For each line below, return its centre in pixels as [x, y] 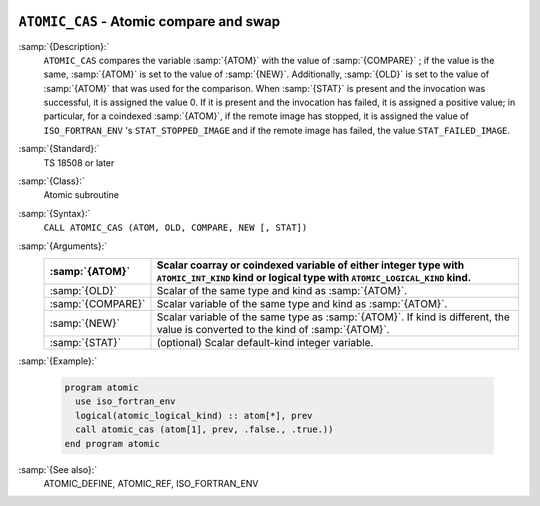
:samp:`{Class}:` [51, 181]
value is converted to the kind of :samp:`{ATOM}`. [273, 329]
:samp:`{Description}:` [64, 46]
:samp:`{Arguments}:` [63, 246]
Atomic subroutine [81, 195]
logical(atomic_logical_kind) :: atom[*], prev [194, 415]
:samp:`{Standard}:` [59, 149]
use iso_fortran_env [125, 401]
